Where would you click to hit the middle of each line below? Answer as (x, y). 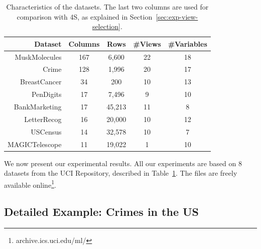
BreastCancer (41, 82)
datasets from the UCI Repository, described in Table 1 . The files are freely (121, 173)
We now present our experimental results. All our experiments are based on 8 (123, 163)
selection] (106, 26)
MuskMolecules (38, 56)
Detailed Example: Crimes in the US (101, 212)
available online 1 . (30, 184)
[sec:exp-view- (177, 16)
